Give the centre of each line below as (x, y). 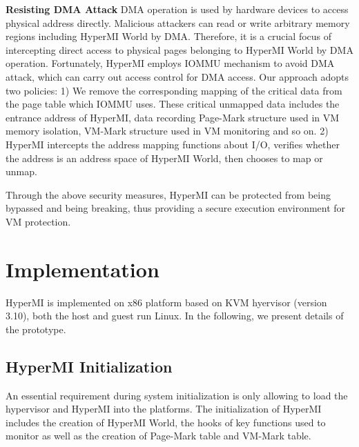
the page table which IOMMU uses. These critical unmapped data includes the (173, 104)
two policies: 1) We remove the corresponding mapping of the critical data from (174, 90)
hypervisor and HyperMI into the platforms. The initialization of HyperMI (164, 409)
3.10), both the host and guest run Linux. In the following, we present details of (175, 316)
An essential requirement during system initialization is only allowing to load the (177, 395)
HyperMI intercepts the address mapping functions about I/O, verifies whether (173, 144)
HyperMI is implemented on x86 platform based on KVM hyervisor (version (166, 302)
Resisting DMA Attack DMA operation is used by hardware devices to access (177, 9)
